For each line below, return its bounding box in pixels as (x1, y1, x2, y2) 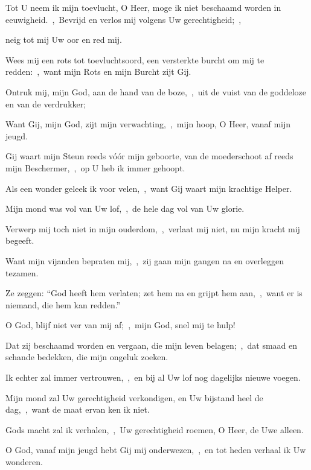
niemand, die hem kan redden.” (5, 298, 121, 311)
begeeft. (5, 234, 34, 247)
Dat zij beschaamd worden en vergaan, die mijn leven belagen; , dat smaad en (5, 338, 298, 351)
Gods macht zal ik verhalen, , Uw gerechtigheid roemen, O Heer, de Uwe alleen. (5, 423, 304, 436)
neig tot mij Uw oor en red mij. (5, 33, 122, 46)
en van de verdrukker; (5, 97, 86, 110)
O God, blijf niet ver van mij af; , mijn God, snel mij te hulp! (5, 319, 236, 331)
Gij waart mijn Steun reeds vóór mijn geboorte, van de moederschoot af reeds (5, 150, 293, 162)
